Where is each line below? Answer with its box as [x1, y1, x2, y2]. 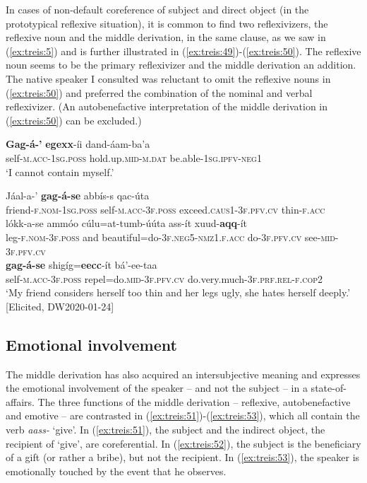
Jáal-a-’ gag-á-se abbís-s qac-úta [6, 188, 150, 203]
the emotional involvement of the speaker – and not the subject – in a [6, 380, 308, 395]
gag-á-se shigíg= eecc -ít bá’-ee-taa [6, 257, 157, 272]
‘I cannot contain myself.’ [6, 164, 114, 179]
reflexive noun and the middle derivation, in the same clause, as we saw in [6, 30, 326, 45]
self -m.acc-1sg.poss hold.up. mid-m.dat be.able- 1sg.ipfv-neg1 [6, 150, 262, 165]
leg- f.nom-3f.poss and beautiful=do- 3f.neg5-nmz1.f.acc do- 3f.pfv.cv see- [6, 229, 321, 244]
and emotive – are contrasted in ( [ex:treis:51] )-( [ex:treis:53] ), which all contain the [6, 408, 360, 423]
